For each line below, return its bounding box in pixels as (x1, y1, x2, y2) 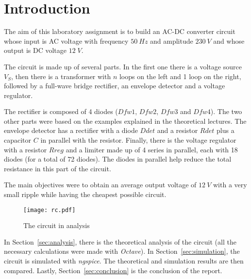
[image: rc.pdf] (23, 206, 76, 213)
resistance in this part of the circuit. (4, 163, 111, 173)
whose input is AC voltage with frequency (4, 35, 129, 46)
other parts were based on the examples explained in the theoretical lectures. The (4, 115, 247, 126)
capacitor (4, 135, 32, 145)
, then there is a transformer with (11, 71, 111, 81)
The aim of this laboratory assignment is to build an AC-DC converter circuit (4, 26, 235, 36)
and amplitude (150, 35, 193, 46)
